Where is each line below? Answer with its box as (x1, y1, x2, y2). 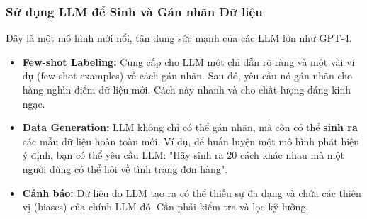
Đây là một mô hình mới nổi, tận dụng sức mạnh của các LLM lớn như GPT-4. (6, 30, 352, 45)
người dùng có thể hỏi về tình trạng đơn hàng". (22, 161, 228, 176)
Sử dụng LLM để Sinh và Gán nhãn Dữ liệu (6, 2, 263, 20)
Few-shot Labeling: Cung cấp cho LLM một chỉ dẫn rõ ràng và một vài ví (22, 54, 355, 69)
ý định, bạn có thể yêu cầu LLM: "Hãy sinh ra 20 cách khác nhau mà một (22, 147, 344, 162)
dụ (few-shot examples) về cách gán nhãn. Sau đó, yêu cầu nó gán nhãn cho (22, 68, 353, 83)
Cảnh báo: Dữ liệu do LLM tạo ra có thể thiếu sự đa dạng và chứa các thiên (22, 185, 361, 200)
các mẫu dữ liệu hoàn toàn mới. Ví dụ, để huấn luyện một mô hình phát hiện (22, 133, 360, 148)
